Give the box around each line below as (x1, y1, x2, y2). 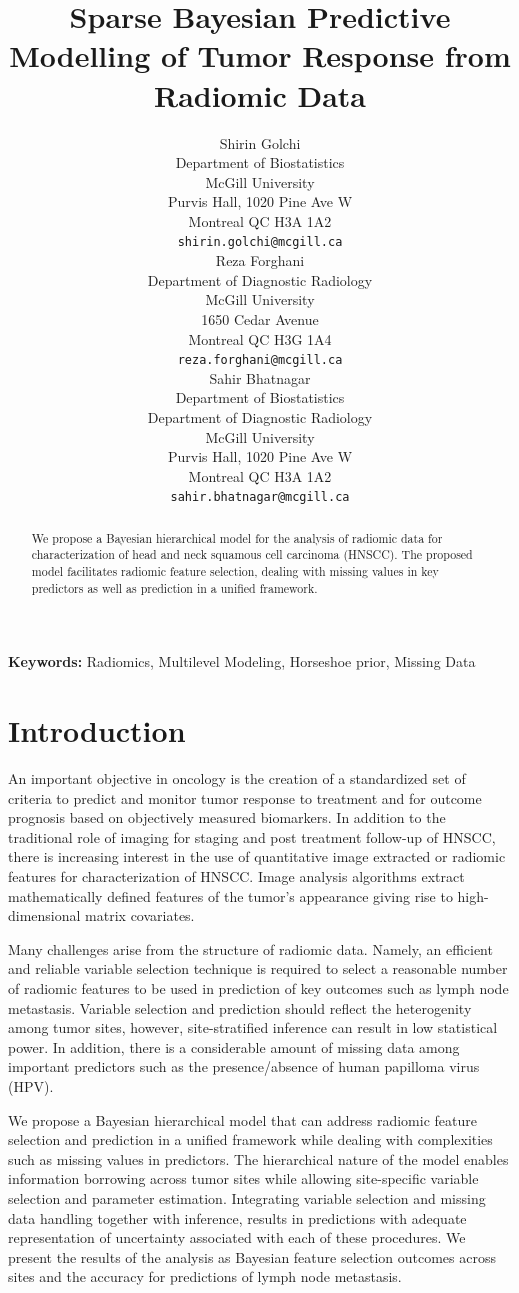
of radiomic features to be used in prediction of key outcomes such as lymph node (8, 978, 509, 999)
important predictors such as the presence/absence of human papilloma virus (8, 1056, 480, 1077)
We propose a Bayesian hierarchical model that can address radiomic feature (8, 1109, 477, 1130)
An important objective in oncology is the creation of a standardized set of (8, 768, 466, 789)
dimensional (8, 905, 81, 926)
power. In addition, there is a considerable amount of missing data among (8, 1036, 460, 1057)
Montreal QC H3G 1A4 (188, 328, 332, 349)
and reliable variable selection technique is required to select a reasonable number (8, 958, 508, 979)
